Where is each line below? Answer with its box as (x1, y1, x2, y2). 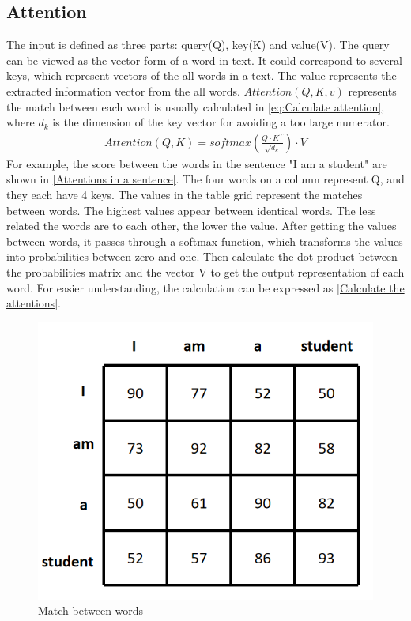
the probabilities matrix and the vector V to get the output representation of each (6, 263, 405, 280)
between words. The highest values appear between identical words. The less (6, 201, 376, 218)
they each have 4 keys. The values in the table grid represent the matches (6, 186, 363, 202)
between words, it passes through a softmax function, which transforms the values (6, 232, 403, 249)
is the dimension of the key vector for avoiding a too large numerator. (52, 114, 390, 130)
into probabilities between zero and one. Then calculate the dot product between (6, 248, 398, 265)
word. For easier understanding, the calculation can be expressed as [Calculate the (6, 279, 405, 295)
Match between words (38, 602, 144, 619)
